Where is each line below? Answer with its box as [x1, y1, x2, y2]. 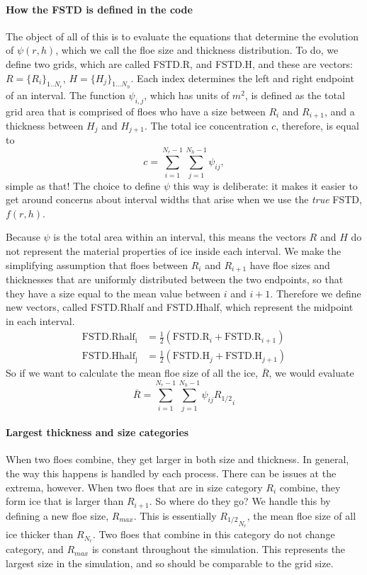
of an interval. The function [6, 87, 125, 102]
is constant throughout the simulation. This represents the [91, 542, 346, 557]
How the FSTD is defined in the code [6, 1, 193, 16]
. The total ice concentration [144, 118, 269, 133]
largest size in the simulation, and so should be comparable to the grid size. [6, 555, 334, 570]
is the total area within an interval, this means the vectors [53, 229, 306, 244]
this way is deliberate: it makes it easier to [173, 178, 358, 193]
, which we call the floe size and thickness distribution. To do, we [55, 42, 339, 57]
